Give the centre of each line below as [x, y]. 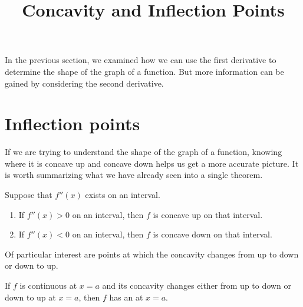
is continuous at [48, 285]
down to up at [30, 297]
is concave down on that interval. [213, 234]
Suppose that [29, 195]
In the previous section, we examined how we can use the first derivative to [141, 60]
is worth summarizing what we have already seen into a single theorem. [134, 175]
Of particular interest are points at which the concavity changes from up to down [152, 254]
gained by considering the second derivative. [84, 83]
